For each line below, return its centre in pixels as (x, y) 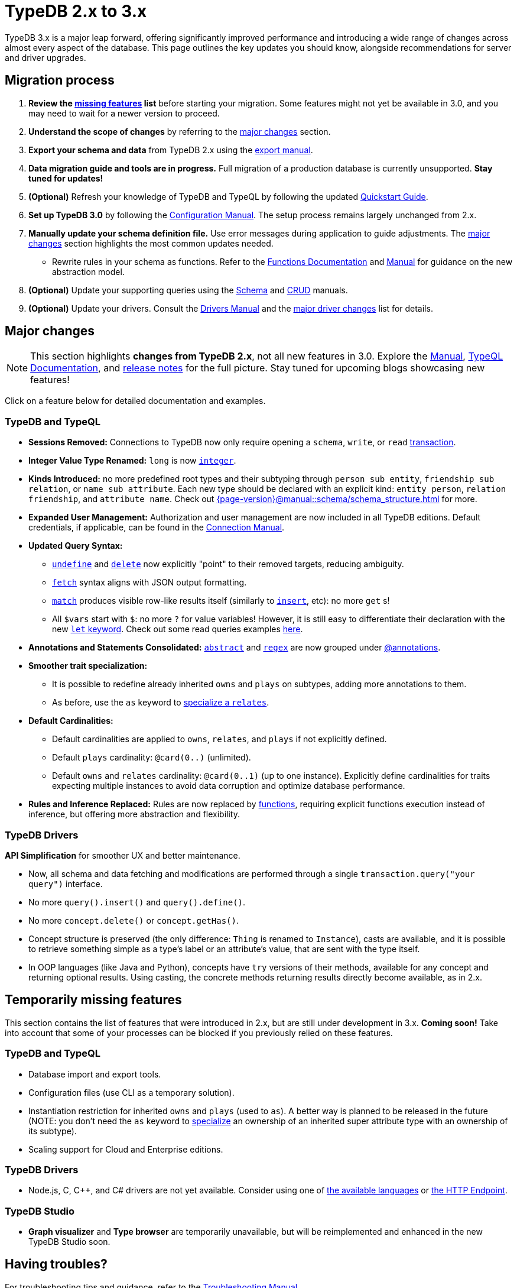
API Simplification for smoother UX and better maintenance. (123, 855)
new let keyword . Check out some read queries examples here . (178, 629)
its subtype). (53, 1131)
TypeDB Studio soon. (69, 1242)
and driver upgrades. (45, 57)
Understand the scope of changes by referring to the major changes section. (180, 131)
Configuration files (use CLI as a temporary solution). (131, 1092)
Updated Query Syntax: (76, 546)
